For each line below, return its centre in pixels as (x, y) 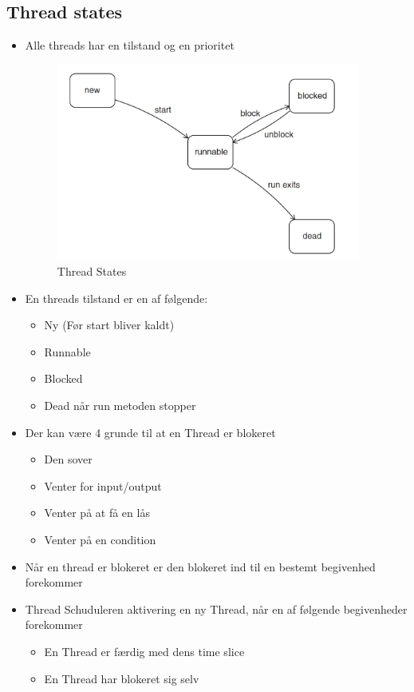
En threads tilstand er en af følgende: (116, 298)
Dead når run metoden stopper (120, 406)
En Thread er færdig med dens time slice (144, 651)
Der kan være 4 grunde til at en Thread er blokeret (150, 432)
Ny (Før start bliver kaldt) (109, 325)
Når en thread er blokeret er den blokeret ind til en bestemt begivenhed (200, 566)
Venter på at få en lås (97, 513)
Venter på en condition (100, 540)
